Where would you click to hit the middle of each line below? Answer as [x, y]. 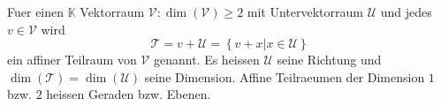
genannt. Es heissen [206, 60]
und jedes [406, 11]
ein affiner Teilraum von [72, 60]
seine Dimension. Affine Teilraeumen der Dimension [285, 76]
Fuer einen [36, 11]
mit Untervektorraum [305, 11]
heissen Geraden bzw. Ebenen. [129, 94]
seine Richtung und [329, 60]
